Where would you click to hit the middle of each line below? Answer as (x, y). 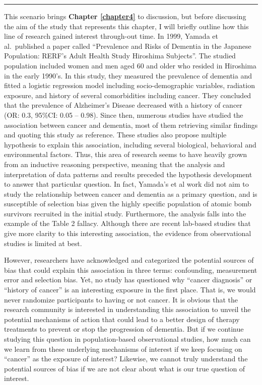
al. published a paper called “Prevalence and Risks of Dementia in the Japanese (128, 46)
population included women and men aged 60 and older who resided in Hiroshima (130, 65)
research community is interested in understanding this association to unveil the (127, 309)
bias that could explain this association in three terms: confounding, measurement (131, 269)
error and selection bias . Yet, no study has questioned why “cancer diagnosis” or (128, 280)
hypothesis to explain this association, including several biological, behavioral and (130, 144)
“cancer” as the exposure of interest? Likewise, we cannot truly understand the (126, 359)
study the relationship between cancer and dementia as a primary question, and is (131, 194)
